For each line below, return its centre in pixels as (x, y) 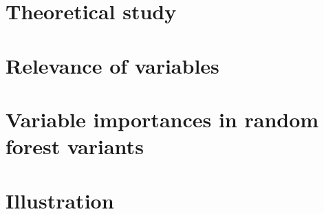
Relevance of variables (112, 65)
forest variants (75, 146)
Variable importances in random (162, 119)
